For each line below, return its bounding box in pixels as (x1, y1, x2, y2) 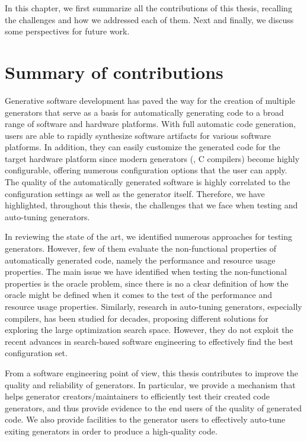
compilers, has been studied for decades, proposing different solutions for (5, 312, 268, 324)
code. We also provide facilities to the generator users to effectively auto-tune (5, 413, 286, 426)
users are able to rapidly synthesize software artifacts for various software (5, 129, 271, 141)
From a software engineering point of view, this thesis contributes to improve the (5, 366, 299, 379)
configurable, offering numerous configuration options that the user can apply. (5, 164, 287, 176)
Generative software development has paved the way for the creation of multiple (5, 94, 295, 106)
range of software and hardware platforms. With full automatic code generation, (5, 118, 296, 130)
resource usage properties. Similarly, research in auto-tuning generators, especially (5, 300, 302, 312)
